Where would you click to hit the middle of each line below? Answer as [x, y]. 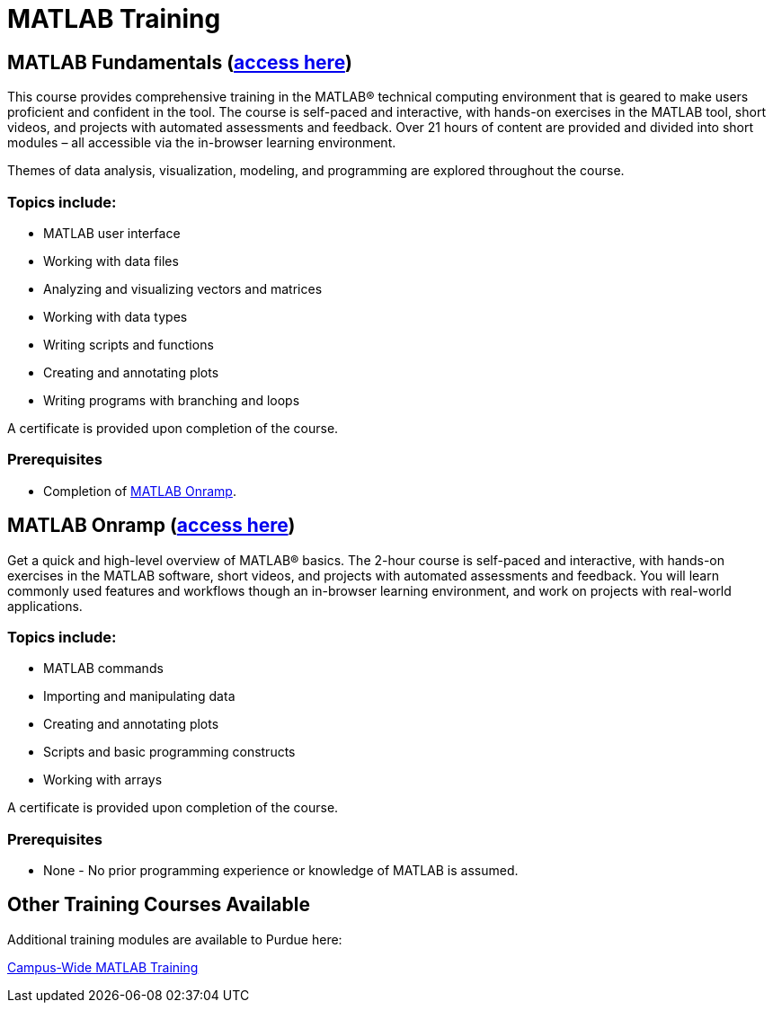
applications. [45, 606]
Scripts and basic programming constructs [169, 752]
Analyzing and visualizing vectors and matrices [183, 288]
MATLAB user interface [112, 233]
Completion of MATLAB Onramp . [140, 491]
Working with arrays [103, 780]
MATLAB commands [103, 669]
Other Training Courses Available [159, 905]
